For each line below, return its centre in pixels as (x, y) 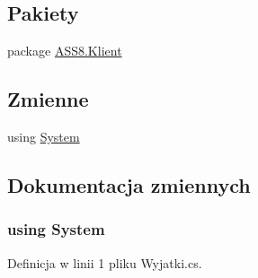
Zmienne (48, 99)
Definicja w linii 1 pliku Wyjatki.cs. (105, 262)
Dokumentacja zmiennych (129, 184)
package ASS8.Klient (65, 51)
